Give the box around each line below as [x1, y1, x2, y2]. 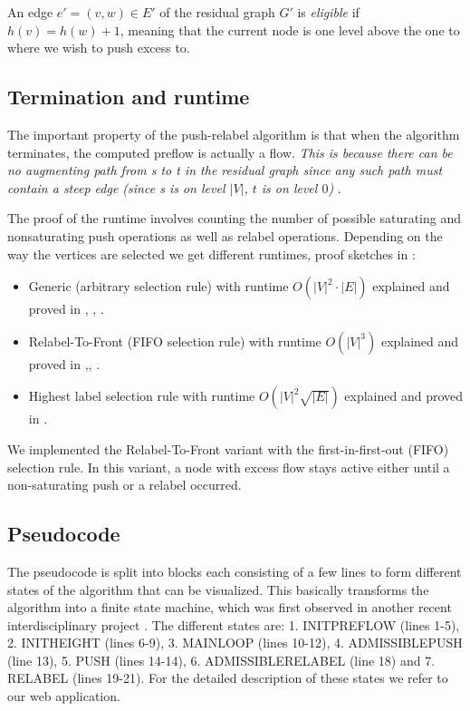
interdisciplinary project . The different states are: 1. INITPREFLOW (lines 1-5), [7, 615, 460, 634]
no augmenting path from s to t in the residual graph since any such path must [7, 161, 443, 180]
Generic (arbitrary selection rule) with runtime [28, 277, 289, 296]
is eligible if [297, 3, 360, 21]
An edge [7, 3, 53, 21]
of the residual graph [159, 3, 275, 21]
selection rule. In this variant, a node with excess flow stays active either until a [7, 457, 450, 476]
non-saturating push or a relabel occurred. [7, 475, 242, 494]
